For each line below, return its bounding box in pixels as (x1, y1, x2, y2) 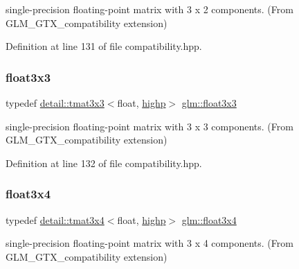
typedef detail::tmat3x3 (6, 96, 105, 110)
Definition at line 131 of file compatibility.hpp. (6, 39, 202, 53)
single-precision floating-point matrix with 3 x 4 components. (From (6, 236, 293, 250)
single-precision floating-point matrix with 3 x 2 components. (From (6, 2, 293, 16)
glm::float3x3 (181, 96, 237, 110)
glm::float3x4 (181, 212, 237, 227)
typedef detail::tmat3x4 (6, 212, 105, 227)
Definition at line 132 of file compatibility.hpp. (6, 155, 202, 170)
